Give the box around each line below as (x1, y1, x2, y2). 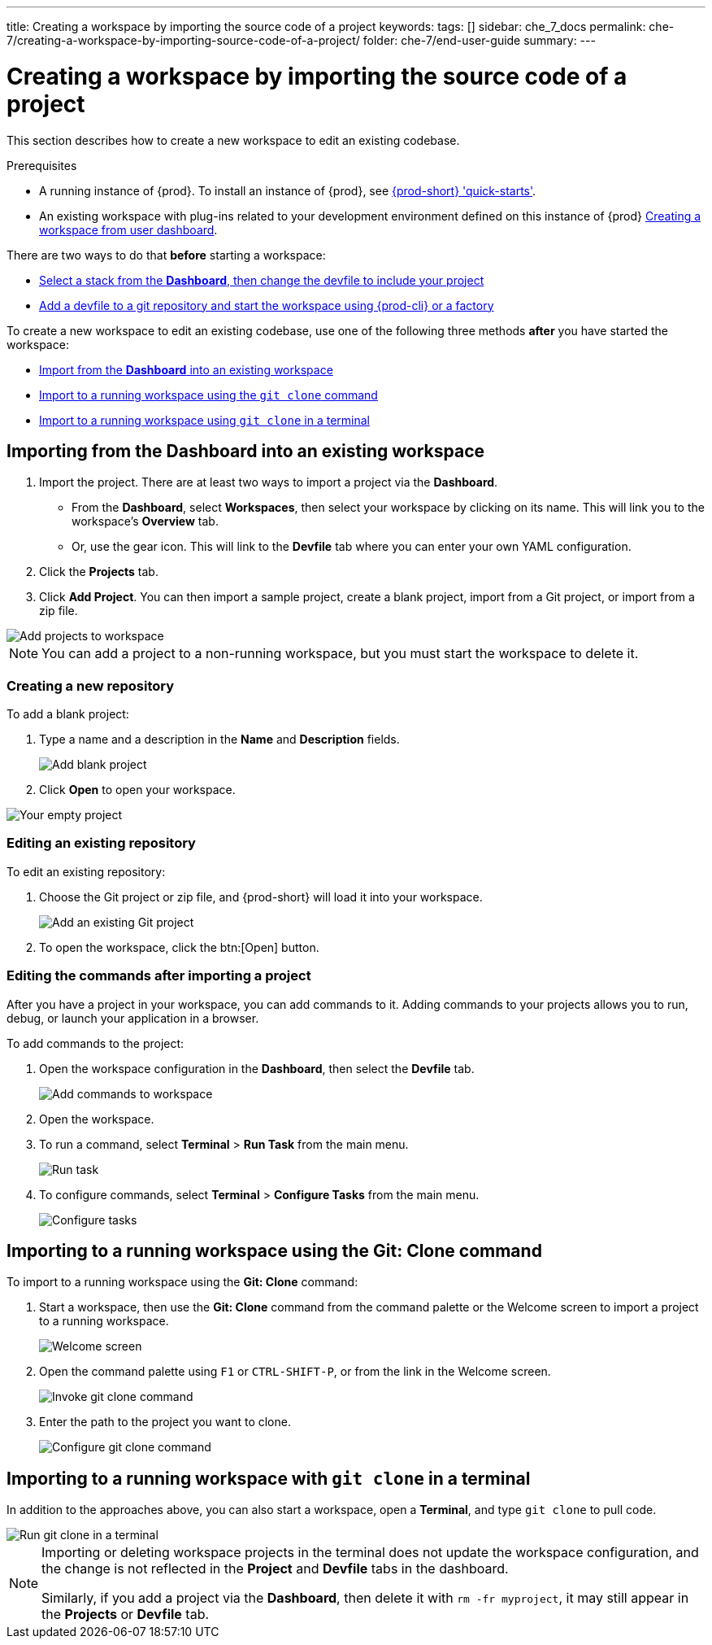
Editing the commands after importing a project (7, 967, 311, 984)
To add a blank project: (7, 707, 129, 722)
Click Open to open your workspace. (39, 783, 236, 797)
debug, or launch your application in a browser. (7, 1010, 259, 1025)
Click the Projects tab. (39, 565, 158, 579)
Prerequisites (7, 158, 77, 172)
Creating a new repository (7, 677, 175, 694)
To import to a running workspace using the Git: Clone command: (7, 1275, 358, 1289)
